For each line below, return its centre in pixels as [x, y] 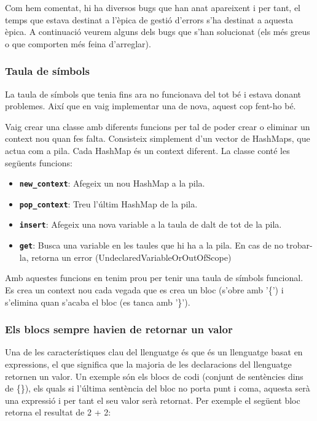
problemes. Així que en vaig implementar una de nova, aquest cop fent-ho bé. [151, 106]
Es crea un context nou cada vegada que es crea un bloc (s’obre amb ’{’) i [144, 289]
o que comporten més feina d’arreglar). [78, 43]
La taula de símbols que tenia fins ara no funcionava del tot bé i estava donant [153, 94]
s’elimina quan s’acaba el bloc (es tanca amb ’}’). [98, 302]
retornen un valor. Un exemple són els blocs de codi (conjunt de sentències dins [154, 376]
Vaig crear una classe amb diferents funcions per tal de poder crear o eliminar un [158, 126]
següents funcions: [39, 162]
